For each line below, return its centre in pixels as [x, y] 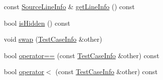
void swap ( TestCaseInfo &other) [53, 39]
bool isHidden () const [37, 23]
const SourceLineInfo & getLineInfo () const [69, 6]
